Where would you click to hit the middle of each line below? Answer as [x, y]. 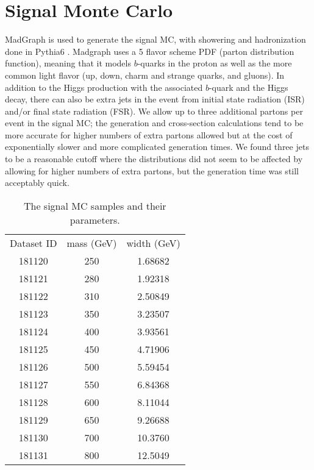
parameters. [95, 219]
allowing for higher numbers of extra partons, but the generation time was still [152, 170]
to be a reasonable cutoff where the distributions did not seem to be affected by [154, 159]
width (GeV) [153, 243]
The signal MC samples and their [95, 205]
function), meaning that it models [68, 63]
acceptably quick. [37, 183]
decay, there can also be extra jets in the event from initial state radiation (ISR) [155, 99]
